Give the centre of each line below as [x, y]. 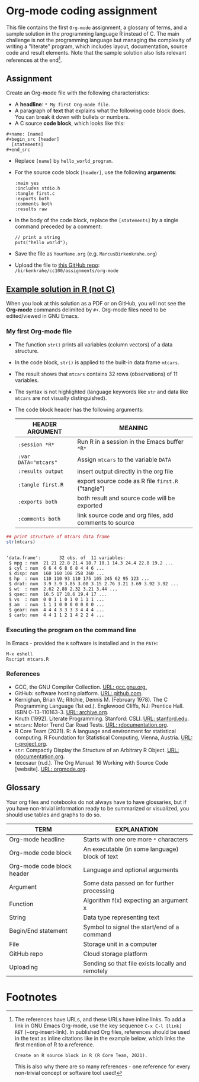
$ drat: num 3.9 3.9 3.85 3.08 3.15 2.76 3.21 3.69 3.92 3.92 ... [94, 584]
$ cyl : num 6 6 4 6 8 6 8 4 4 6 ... [57, 569]
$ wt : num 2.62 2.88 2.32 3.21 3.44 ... [63, 589]
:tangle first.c [35, 194]
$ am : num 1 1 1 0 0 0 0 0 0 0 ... [57, 605]
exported [90, 505]
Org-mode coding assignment [82, 11]
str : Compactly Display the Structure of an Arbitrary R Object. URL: [97, 750]
